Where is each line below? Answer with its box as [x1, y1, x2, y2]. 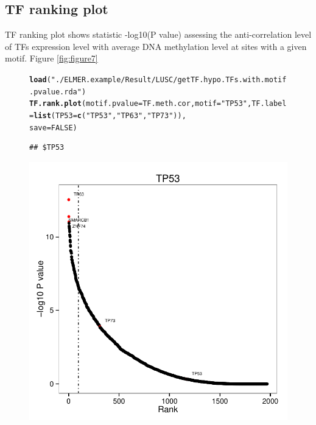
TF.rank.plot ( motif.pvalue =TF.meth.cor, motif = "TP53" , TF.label [29, 99, 287, 108]
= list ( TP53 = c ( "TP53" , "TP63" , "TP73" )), [29, 111, 186, 120]
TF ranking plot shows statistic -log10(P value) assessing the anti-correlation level [5, 28, 312, 41]
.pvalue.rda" [29, 87, 82, 96]
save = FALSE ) [29, 123, 77, 132]
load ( [29, 75, 51, 84]
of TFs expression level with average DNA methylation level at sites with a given [5, 40, 307, 52]
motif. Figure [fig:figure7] [5, 52, 98, 65]
